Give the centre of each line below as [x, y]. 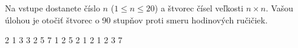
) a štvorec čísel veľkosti [199, 8]
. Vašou [279, 8]
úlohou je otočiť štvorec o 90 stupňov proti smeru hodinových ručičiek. [136, 19]
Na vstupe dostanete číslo [52, 8]
